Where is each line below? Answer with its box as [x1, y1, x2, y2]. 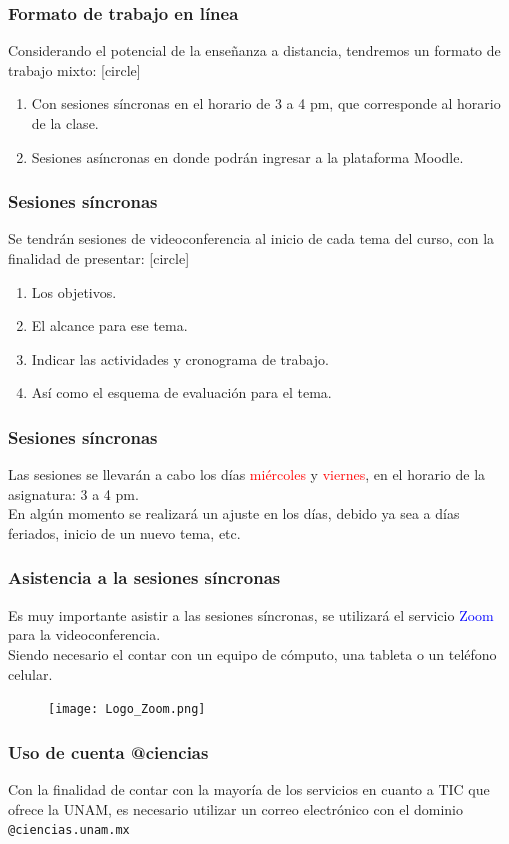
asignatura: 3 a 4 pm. [8, 483, 139, 504]
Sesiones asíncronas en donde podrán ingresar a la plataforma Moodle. [31, 146, 464, 167]
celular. [8, 663, 53, 684]
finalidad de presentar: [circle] [8, 248, 190, 268]
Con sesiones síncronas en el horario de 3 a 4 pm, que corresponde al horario [31, 93, 501, 114]
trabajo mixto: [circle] [8, 59, 141, 80]
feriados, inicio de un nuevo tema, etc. [8, 522, 241, 543]
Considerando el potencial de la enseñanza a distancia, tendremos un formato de [8, 40, 501, 61]
